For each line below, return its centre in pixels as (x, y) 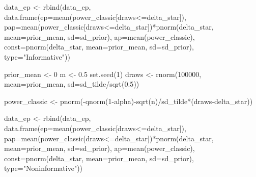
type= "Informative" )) (37, 56)
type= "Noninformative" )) (44, 168)
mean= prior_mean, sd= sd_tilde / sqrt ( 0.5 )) (72, 84)
